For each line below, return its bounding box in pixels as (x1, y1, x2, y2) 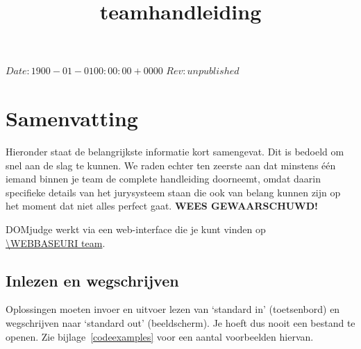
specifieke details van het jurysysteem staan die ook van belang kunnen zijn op (6, 185, 341, 199)
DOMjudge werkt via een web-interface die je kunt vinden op (6, 222, 266, 237)
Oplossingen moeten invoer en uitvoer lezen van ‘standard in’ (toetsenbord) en (6, 302, 340, 316)
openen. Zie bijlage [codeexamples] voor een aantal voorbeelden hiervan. (6, 329, 314, 343)
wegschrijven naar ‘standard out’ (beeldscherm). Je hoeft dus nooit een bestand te (6, 316, 355, 330)
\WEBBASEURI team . (6, 235, 106, 250)
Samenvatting (6, 104, 138, 133)
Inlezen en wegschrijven (6, 269, 179, 291)
